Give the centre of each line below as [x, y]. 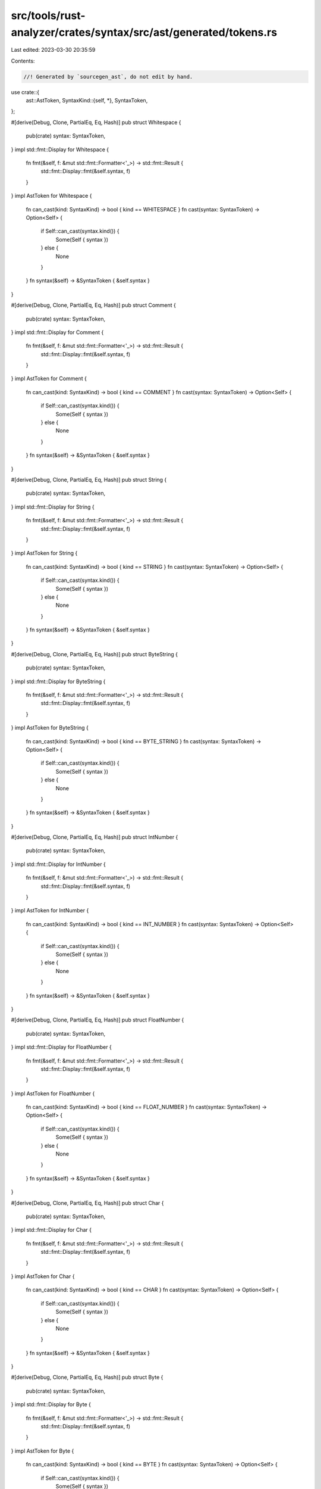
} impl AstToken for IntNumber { [50, 911]
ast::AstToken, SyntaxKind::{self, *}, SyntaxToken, [87, 101]
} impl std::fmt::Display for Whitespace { [60, 149]
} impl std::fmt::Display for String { [53, 507]
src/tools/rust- [48, 15]
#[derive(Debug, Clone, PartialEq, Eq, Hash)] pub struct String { [89, 479]
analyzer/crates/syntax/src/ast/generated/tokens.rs [144, 32]
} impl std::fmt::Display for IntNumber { [59, 864]
